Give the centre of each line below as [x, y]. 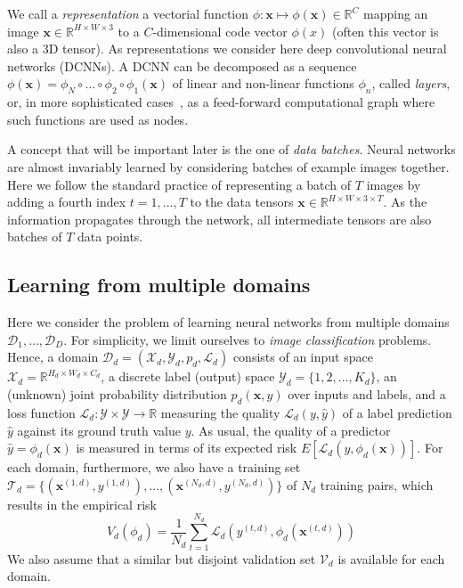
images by [394, 184]
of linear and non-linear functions [263, 83]
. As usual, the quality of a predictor [291, 430]
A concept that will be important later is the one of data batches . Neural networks [231, 149]
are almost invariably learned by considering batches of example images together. [228, 166]
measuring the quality [220, 412]
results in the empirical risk [82, 504]
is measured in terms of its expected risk [187, 448]
